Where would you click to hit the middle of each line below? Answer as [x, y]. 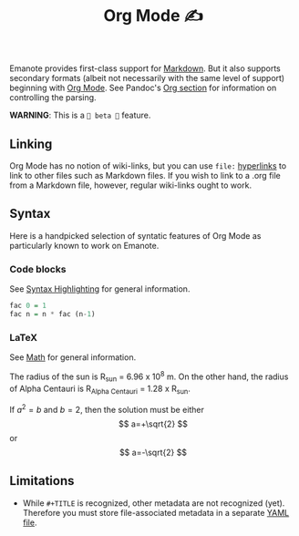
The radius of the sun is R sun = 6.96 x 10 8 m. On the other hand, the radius [149, 376]
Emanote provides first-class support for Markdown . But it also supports [145, 68]
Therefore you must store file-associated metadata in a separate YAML [156, 512]
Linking [31, 144]
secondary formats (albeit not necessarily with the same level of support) [147, 78]
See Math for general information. [73, 357]
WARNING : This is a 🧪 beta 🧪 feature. [80, 115]
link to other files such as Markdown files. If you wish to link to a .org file [145, 175]
